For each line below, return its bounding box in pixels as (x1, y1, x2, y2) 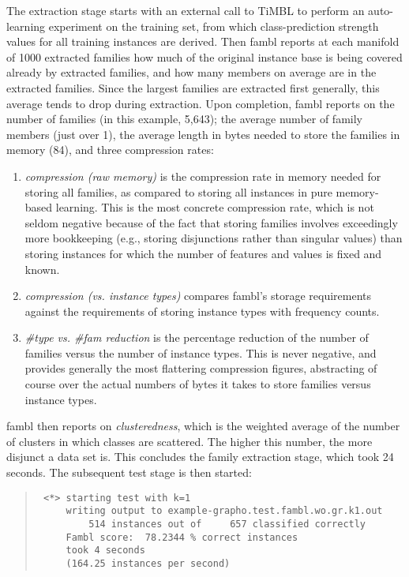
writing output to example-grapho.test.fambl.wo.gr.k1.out (66, 505, 383, 517)
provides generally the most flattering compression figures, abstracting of (24, 360, 377, 377)
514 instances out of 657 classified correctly (88, 518, 366, 530)
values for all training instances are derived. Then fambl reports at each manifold (6, 33, 400, 50)
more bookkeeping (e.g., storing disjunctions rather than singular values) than (24, 230, 403, 246)
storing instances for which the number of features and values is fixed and (24, 245, 382, 261)
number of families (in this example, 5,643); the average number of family (6, 111, 362, 127)
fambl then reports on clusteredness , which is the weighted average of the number (6, 418, 400, 434)
